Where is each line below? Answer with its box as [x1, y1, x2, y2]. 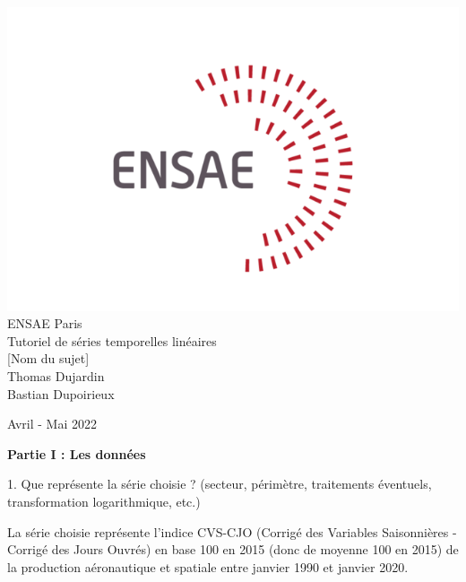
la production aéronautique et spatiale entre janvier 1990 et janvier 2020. [7, 557, 409, 576]
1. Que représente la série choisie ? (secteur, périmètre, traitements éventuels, [7, 474, 432, 493]
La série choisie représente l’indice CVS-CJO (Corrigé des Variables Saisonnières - [7, 522, 457, 541]
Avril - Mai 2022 [7, 414, 97, 433]
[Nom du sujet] [7, 349, 90, 368]
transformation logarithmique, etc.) [7, 491, 201, 510]
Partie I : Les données [7, 444, 146, 463]
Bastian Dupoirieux [7, 384, 115, 403]
